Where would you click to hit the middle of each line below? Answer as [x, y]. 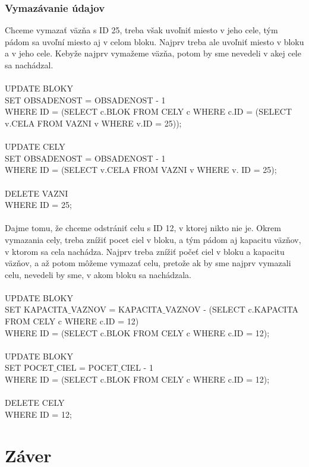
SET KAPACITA [37, 309]
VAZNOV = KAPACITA [117, 309]
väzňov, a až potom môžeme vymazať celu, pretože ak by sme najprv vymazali [148, 263]
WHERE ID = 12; [38, 414]
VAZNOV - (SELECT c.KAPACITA [232, 309]
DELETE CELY [35, 403]
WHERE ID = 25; [38, 205]
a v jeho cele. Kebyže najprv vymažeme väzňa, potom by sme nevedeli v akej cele [153, 53]
